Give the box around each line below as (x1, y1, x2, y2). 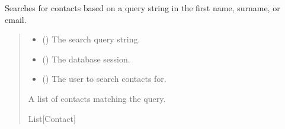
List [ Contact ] (28, 112, 76, 124)
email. (5, 13, 27, 25)
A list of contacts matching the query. (28, 92, 166, 104)
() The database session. (42, 52, 130, 65)
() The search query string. (42, 33, 140, 45)
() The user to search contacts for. (42, 72, 166, 85)
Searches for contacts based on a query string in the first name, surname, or (5, 2, 280, 14)
